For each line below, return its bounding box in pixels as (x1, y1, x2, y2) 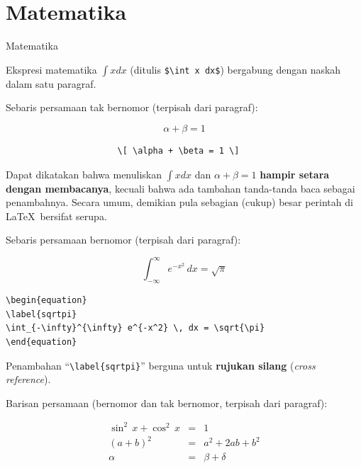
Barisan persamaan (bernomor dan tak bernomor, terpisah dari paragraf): (6, 395, 328, 410)
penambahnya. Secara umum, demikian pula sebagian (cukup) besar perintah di (6, 195, 353, 210)
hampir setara (260, 166, 330, 181)
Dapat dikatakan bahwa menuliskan (6, 166, 162, 181)
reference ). (6, 372, 51, 387)
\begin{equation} (6, 295, 87, 306)
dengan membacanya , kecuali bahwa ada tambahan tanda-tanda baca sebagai (6, 181, 355, 195)
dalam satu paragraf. (6, 76, 96, 91)
